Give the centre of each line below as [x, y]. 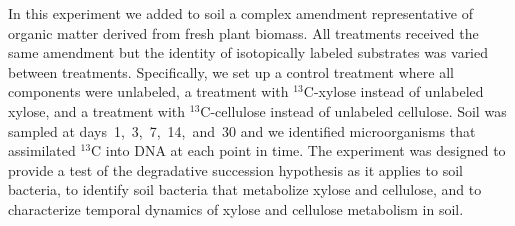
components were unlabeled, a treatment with [148, 91]
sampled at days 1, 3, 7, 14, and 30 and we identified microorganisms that [242, 130]
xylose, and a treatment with [97, 110]
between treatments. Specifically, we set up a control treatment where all [231, 71]
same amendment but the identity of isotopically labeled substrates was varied [248, 52]
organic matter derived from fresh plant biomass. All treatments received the [243, 32]
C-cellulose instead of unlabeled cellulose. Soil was [353, 110]
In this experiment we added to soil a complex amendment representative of [241, 13]
